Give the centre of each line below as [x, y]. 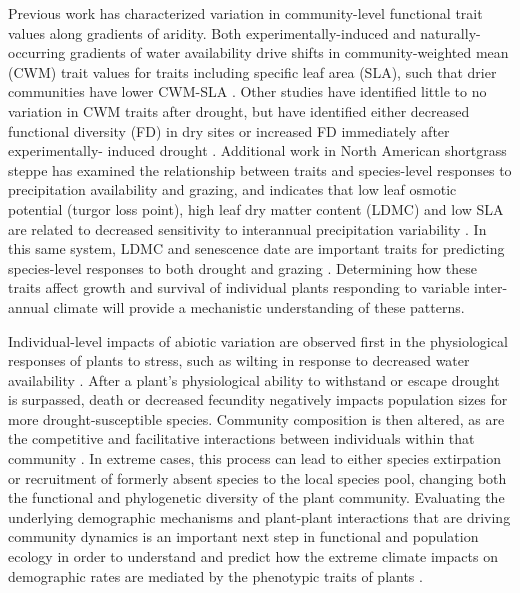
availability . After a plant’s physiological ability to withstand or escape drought [254, 379]
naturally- [450, 32]
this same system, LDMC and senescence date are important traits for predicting [256, 248]
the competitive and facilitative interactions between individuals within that [241, 438]
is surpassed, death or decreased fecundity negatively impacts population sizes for [258, 399]
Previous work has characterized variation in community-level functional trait [245, 13]
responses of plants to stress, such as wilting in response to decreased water [239, 360]
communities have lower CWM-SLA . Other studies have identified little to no [247, 91]
